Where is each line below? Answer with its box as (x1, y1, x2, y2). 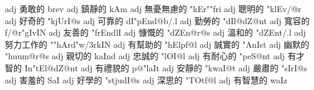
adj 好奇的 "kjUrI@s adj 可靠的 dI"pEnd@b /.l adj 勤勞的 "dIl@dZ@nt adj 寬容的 (5, 14, 310, 27)
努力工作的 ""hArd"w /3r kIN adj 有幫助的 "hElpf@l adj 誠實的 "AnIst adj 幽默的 (5, 37, 309, 50)
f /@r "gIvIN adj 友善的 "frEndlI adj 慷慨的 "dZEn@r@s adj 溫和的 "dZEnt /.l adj (5, 26, 306, 39)
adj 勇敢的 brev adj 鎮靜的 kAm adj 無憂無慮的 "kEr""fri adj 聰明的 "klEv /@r (5, 2, 301, 14)
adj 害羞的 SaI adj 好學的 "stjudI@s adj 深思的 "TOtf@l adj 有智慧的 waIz (5, 73, 287, 86)
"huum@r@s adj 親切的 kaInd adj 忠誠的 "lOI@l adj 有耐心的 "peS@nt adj (5, 50, 285, 62)
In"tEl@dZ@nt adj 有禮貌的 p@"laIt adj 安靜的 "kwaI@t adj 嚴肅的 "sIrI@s (24, 61, 307, 74)
